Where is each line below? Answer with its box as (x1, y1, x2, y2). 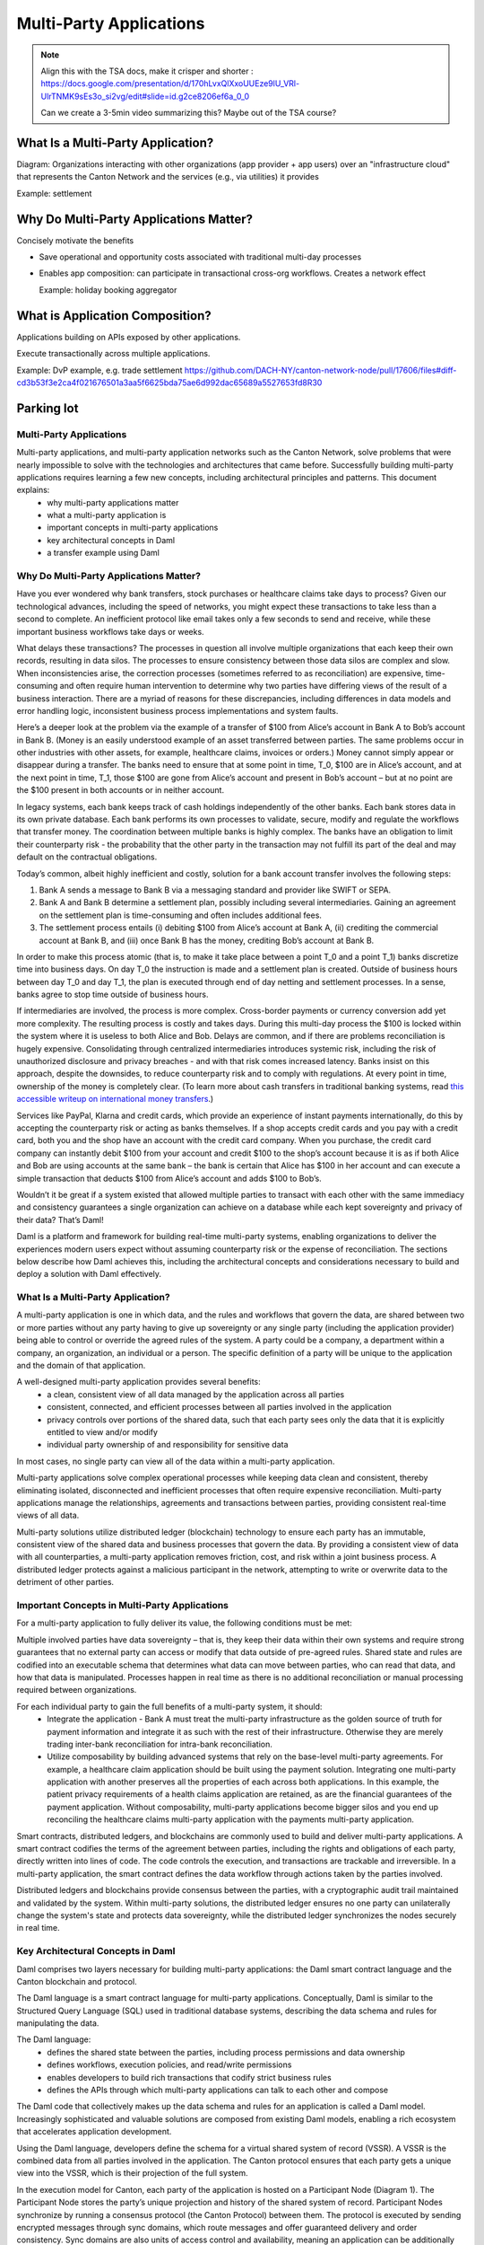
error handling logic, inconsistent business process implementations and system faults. (16, 705, 339, 716)
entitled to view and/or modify (47, 1426, 159, 1437)
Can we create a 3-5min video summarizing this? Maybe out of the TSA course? (40, 108, 337, 119)
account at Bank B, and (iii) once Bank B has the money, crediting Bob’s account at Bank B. (39, 935, 375, 946)
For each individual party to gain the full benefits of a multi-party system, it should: (16, 1701, 323, 1712)
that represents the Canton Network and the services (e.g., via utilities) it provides (16, 172, 320, 182)
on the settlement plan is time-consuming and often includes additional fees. (39, 910, 323, 920)
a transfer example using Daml (47, 548, 160, 559)
